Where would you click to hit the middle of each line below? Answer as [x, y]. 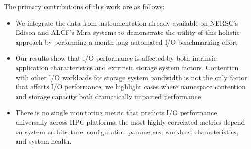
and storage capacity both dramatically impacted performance [108, 96]
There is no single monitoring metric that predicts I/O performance [116, 112]
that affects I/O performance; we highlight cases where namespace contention [130, 87]
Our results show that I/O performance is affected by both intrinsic [116, 58]
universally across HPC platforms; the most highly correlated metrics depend [130, 122]
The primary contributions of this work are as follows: [84, 6]
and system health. [43, 141]
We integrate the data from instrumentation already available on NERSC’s [127, 23]
